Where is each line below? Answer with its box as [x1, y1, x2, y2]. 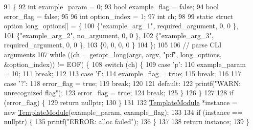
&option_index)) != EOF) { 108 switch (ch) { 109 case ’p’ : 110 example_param [4, 59, 246, 69]
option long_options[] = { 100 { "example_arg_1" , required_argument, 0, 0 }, [4, 21, 238, 31]
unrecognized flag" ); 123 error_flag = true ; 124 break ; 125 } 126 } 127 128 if [4, 87, 233, 98]
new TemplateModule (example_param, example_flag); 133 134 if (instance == [4, 107, 243, 117]
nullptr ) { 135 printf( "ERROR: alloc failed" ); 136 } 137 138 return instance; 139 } [4, 116, 250, 127]
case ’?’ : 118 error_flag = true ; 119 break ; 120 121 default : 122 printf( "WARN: [4, 78, 241, 88]
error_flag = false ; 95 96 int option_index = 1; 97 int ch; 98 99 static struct [4, 11, 233, 21]
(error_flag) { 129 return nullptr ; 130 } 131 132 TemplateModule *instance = [4, 97, 237, 107]
